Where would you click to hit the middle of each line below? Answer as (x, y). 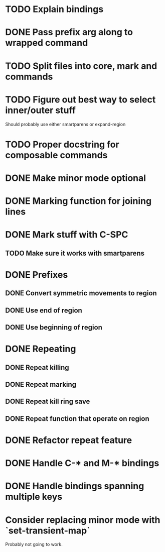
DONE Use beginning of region (54, 327)
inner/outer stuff (41, 110)
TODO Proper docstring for (62, 144)
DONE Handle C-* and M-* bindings (82, 463)
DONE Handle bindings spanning (75, 486)
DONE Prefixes (37, 274)
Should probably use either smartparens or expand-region (65, 124)
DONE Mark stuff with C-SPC (67, 235)
